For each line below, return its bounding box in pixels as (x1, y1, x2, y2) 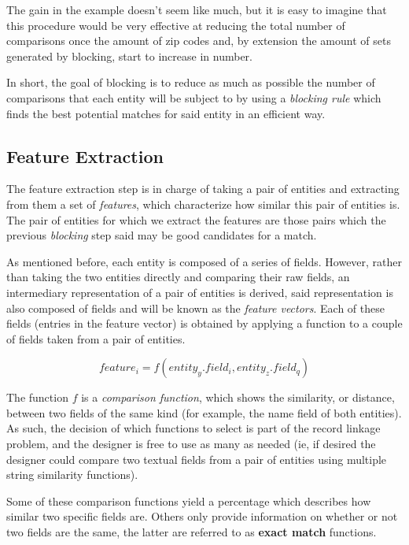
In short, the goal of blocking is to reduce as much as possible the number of (6, 74, 375, 91)
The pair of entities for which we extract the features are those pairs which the (6, 211, 386, 228)
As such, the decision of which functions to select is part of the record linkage (6, 420, 381, 436)
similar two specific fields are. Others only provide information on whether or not (6, 508, 398, 525)
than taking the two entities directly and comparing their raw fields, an (6, 269, 350, 285)
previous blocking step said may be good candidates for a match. (6, 227, 317, 243)
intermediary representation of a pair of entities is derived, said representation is (6, 284, 393, 300)
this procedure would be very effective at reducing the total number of (6, 17, 345, 33)
